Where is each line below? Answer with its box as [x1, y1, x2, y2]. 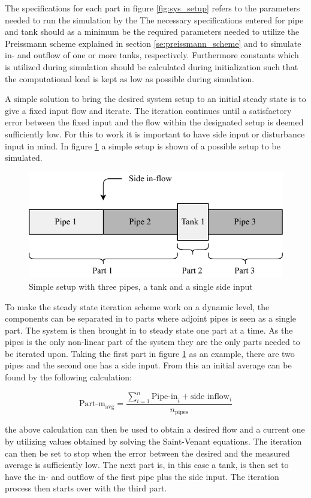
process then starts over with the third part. [5, 482, 167, 494]
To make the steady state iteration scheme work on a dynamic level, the [5, 300, 270, 313]
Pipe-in [151, 392, 178, 401]
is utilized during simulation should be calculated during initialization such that [5, 60, 298, 73]
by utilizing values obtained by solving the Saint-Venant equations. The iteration [5, 435, 302, 448]
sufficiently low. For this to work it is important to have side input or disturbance [5, 127, 305, 140]
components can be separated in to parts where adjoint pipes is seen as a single [5, 312, 297, 325]
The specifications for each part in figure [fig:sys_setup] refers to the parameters [5, 2, 300, 14]
